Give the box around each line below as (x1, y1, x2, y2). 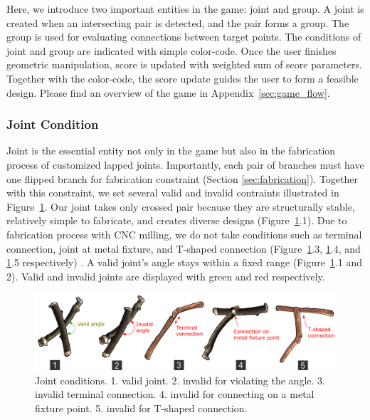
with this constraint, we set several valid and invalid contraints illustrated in (6, 185, 339, 200)
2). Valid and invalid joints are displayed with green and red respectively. (6, 268, 325, 283)
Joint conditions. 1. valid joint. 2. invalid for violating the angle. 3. (35, 372, 325, 387)
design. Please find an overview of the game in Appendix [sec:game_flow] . (6, 85, 330, 100)
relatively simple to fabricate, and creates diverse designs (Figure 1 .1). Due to (6, 213, 347, 228)
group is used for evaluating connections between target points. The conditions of (6, 29, 361, 44)
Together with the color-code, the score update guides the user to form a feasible (6, 70, 359, 85)
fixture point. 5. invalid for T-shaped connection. (35, 400, 248, 415)
